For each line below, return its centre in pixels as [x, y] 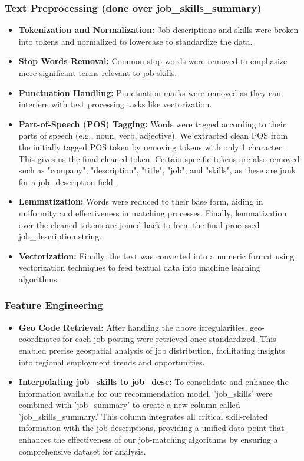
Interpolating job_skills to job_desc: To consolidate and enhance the [153, 382]
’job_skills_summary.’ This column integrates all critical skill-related [143, 416]
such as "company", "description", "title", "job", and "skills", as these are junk [157, 170]
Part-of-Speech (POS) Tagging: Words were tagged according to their [152, 124]
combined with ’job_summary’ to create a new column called [129, 405]
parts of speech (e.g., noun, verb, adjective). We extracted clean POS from [153, 135]
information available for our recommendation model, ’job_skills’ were [146, 393]
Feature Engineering [54, 305]
